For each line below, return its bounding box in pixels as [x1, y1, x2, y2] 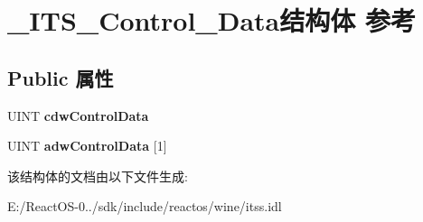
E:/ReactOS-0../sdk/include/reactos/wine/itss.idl [7, 197, 282, 216]
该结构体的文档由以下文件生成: [7, 166, 188, 185]
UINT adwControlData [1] [7, 136, 167, 155]
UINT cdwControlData [7, 106, 149, 125]
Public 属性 [7, 63, 114, 91]
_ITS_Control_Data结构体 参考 [7, 2, 416, 39]
